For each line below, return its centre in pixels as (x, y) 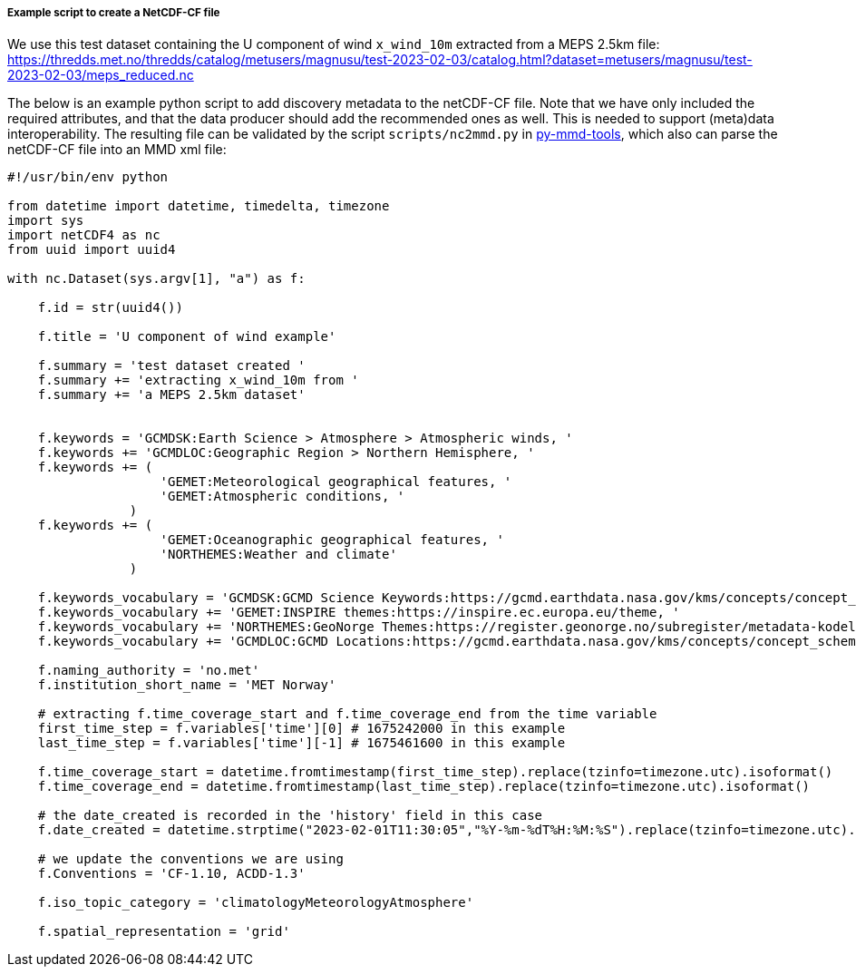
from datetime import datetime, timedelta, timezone (199, 206)
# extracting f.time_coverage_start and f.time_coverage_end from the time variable (347, 714)
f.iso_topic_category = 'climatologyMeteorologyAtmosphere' (256, 903)
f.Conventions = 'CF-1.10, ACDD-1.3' (171, 874)
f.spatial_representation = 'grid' (164, 932)
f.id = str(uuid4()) (110, 308)
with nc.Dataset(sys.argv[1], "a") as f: (156, 279)
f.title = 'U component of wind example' (187, 337)
